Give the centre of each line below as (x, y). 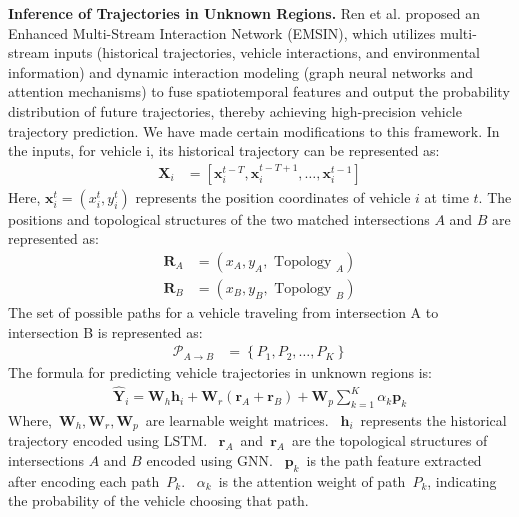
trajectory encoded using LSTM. (108, 440)
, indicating (462, 480)
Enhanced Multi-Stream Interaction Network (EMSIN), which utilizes (222, 32)
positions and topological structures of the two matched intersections (219, 218)
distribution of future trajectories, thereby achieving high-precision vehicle (235, 110)
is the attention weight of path (312, 480)
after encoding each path (84, 480)
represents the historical (433, 419)
